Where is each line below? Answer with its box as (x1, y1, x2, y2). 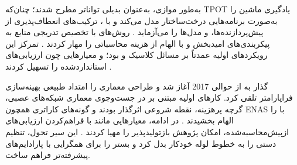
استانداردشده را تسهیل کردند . (5, 60, 112, 72)
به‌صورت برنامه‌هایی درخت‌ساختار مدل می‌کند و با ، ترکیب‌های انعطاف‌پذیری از (5, 14, 278, 26)
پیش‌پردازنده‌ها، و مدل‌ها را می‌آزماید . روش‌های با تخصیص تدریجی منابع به (5, 26, 264, 38)
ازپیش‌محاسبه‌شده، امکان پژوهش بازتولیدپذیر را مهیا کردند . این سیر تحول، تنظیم (5, 125, 289, 137)
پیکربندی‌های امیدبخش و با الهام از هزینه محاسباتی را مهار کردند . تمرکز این (5, 37, 270, 49)
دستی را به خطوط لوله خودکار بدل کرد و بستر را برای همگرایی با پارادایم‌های (5, 137, 276, 149)
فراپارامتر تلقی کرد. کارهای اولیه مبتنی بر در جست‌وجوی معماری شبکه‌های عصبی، (5, 91, 293, 104)
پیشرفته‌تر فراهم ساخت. (5, 149, 91, 161)
